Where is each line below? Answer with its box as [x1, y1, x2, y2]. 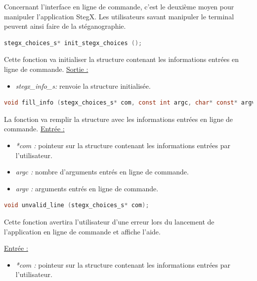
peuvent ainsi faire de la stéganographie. [4, 21, 126, 31]
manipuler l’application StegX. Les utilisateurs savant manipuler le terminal [4, 11, 234, 21]
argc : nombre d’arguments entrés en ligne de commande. [15, 167, 189, 177]
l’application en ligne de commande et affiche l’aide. [4, 226, 161, 236]
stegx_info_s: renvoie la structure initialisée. [15, 80, 151, 91]
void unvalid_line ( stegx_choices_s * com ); [4, 202, 149, 209]
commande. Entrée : [4, 123, 65, 134]
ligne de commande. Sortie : [4, 63, 88, 74]
